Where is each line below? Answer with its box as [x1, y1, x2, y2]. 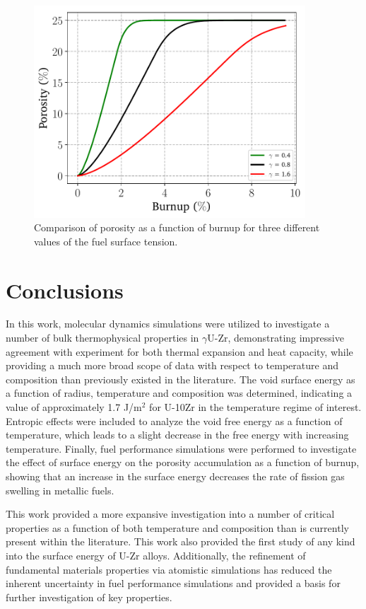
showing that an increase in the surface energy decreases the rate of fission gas [6, 468, 345, 483]
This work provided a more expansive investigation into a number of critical [6, 506, 335, 521]
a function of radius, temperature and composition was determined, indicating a [6, 385, 353, 400]
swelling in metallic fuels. [6, 482, 114, 497]
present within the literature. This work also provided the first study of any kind [6, 534, 355, 549]
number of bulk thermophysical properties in [6, 330, 199, 345]
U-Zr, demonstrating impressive [207, 330, 344, 345]
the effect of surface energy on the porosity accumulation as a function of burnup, [6, 455, 360, 470]
